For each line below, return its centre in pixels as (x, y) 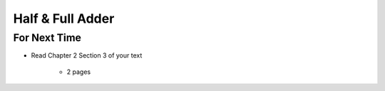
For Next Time (47, 38)
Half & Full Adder (64, 18)
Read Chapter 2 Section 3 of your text (87, 55)
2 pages (79, 72)
